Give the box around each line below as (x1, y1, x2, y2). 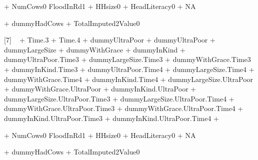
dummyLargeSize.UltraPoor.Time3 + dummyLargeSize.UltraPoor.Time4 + (4, 93, 234, 103)
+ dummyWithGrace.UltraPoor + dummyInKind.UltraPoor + (4, 83, 196, 94)
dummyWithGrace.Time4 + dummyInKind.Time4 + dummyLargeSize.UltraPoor (4, 73, 253, 84)
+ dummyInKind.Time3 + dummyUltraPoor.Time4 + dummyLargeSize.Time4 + (4, 63, 254, 74)
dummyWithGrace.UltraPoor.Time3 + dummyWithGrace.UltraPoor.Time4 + (4, 103, 243, 113)
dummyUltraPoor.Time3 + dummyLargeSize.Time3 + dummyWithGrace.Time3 (4, 54, 251, 64)
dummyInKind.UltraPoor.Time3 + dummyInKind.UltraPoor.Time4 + (4, 112, 219, 123)
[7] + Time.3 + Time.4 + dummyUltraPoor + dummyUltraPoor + (4, 34, 215, 45)
